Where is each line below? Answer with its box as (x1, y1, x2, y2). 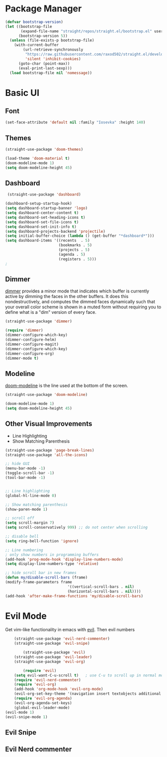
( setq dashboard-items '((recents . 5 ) (5, 238, 90, 243)
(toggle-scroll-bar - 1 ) (5, 471, 55, 475)
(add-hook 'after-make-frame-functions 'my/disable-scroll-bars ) (5, 593, 143, 598)
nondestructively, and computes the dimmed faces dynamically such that (5, 299, 156, 305)
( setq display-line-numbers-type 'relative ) (5, 562, 99, 567)
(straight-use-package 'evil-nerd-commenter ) (14, 636, 110, 642)
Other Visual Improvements (5, 420, 92, 428)
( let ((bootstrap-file (5, 24, 52, 29)
